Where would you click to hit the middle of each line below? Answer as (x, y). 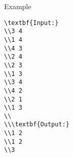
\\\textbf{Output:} (37, 125)
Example (18, 6)
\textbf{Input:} (31, 23)
